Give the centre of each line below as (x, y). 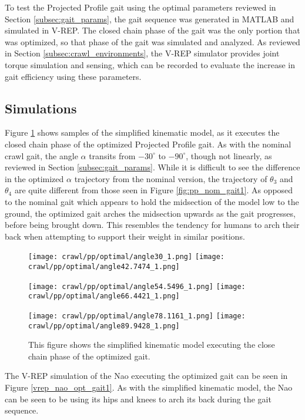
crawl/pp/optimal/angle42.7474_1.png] (104, 266)
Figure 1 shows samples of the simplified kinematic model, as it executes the (142, 132)
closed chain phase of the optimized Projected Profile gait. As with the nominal (148, 144)
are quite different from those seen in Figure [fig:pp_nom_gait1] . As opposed (154, 190)
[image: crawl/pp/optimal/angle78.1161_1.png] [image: (137, 316)
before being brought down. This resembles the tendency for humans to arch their (152, 225)
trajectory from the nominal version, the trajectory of (171, 178)
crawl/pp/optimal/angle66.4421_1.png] (104, 296)
